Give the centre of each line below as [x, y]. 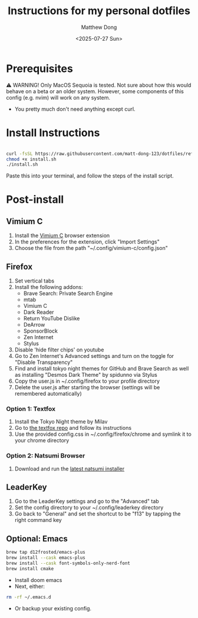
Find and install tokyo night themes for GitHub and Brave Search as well [102, 369]
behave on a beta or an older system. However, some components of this [95, 91]
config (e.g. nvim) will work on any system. [58, 97]
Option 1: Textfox [31, 409]
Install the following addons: [49, 287]
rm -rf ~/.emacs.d [29, 597]
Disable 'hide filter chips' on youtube [59, 350]
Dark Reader [39, 312]
